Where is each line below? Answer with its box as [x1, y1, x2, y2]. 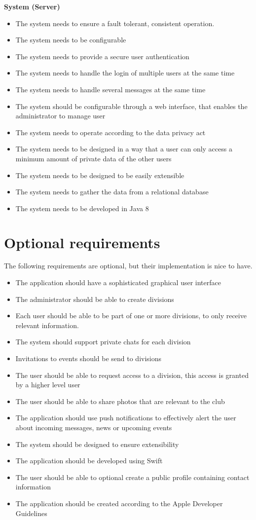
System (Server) [4, 1, 60, 11]
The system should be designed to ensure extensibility [15, 439, 179, 449]
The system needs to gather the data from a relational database [15, 186, 209, 197]
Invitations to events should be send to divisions [15, 353, 162, 363]
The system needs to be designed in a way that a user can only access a [15, 144, 232, 154]
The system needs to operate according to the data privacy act [15, 127, 206, 137]
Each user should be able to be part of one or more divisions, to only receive [15, 310, 247, 321]
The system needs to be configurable [15, 35, 126, 45]
